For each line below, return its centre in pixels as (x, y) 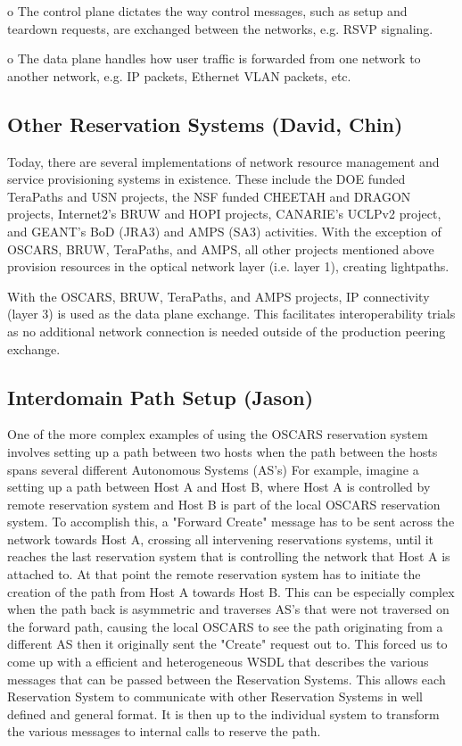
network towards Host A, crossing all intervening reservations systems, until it (221, 539)
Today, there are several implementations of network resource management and (223, 161)
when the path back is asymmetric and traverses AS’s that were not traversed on (228, 609)
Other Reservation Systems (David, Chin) (205, 124)
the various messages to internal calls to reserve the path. (164, 731)
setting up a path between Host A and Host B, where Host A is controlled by (219, 487)
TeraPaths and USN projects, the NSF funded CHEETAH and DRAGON (209, 196)
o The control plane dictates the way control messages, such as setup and (207, 11)
